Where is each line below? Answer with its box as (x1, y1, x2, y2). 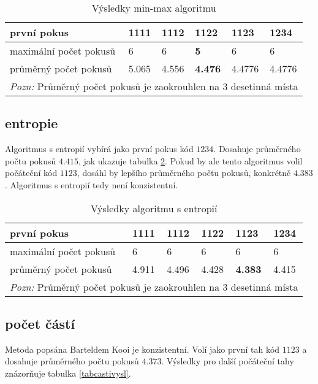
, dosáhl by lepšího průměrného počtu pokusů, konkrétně (77, 166, 291, 179)
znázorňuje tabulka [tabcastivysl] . (5, 366, 131, 379)
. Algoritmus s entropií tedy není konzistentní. (5, 178, 178, 191)
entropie (5, 113, 58, 132)
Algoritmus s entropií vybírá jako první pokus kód (5, 142, 194, 155)
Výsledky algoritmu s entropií (90, 201, 218, 215)
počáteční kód (5, 166, 58, 179)
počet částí (5, 313, 75, 332)
